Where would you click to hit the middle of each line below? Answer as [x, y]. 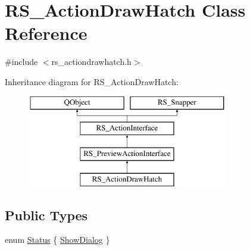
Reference [46, 33]
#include [21, 62]
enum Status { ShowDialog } [57, 240]
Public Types [46, 215]
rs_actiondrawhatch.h [91, 62]
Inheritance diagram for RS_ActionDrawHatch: [92, 81]
